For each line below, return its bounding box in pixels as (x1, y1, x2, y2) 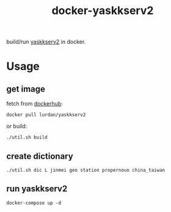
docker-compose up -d (6, 200, 62, 206)
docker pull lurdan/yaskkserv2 (6, 112, 86, 118)
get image (6, 84, 46, 94)
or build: (6, 123, 27, 130)
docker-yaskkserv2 (51, 4, 154, 18)
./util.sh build (6, 134, 48, 141)
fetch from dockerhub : (6, 100, 63, 108)
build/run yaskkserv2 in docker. (6, 38, 86, 46)
